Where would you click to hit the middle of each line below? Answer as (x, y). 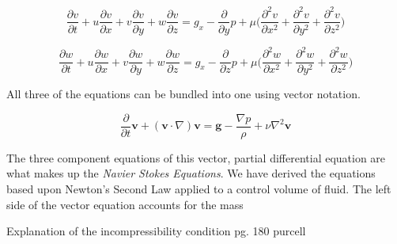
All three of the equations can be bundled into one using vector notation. (183, 94)
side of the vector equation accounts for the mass (125, 204)
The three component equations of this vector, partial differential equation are (196, 157)
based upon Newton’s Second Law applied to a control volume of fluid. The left (199, 188)
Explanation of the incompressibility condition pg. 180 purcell (156, 231)
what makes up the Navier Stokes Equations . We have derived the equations (191, 173)
